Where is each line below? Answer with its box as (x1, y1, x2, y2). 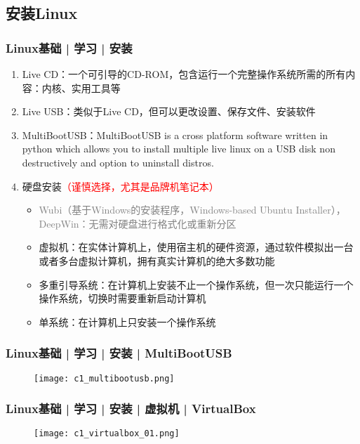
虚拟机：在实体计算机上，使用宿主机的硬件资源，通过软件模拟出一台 (39, 240, 354, 254)
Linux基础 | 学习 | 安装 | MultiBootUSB (6, 344, 232, 362)
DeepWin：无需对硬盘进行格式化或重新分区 (39, 216, 236, 230)
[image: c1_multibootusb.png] (34, 373, 175, 384)
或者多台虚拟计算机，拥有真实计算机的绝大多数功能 (39, 253, 275, 268)
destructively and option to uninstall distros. (22, 155, 214, 169)
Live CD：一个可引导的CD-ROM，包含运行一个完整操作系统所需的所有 (22, 67, 346, 81)
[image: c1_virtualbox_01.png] (34, 429, 180, 439)
